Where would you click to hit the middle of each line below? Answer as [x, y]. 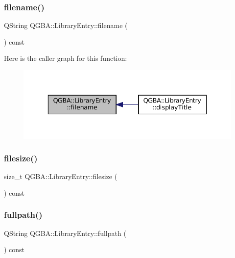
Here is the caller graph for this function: [66, 58]
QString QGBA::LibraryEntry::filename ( [66, 25]
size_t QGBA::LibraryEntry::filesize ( [61, 176]
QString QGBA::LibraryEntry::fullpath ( [65, 233]
